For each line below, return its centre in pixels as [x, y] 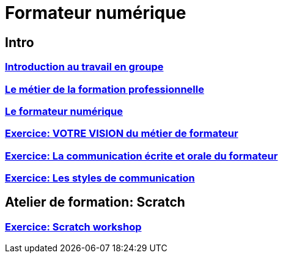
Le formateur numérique [64, 111]
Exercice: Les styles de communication [100, 178]
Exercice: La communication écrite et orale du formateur [141, 156]
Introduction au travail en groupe [84, 67]
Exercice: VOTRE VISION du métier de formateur [122, 134]
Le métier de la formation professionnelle [105, 89]
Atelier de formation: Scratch [95, 202]
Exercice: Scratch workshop [73, 227]
